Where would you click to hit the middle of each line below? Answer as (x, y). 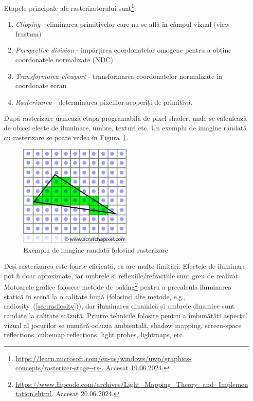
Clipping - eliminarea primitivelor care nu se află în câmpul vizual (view (123, 24)
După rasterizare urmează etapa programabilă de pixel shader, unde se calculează (126, 118)
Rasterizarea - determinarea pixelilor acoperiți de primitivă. (104, 101)
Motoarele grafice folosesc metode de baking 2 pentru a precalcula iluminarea (118, 286)
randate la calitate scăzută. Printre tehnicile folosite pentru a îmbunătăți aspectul (126, 315)
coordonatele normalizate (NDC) (64, 60)
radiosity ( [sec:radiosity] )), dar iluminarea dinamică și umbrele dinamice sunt (119, 306)
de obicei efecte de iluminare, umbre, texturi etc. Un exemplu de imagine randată (126, 128)
